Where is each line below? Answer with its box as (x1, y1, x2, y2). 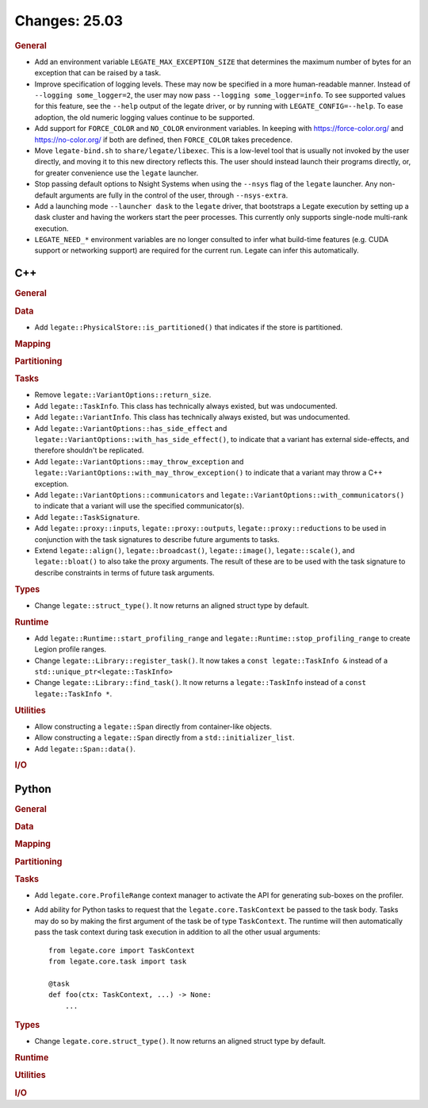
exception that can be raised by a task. (34, 68, 162, 78)
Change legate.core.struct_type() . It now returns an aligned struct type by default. (34, 1037, 327, 1046)
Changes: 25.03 (14, 12, 123, 29)
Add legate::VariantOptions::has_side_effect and (34, 423, 227, 433)
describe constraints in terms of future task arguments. (34, 567, 215, 577)
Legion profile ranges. (34, 644, 107, 654)
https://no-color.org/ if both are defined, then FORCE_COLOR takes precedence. (34, 135, 293, 144)
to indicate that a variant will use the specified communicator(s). (34, 501, 245, 511)
